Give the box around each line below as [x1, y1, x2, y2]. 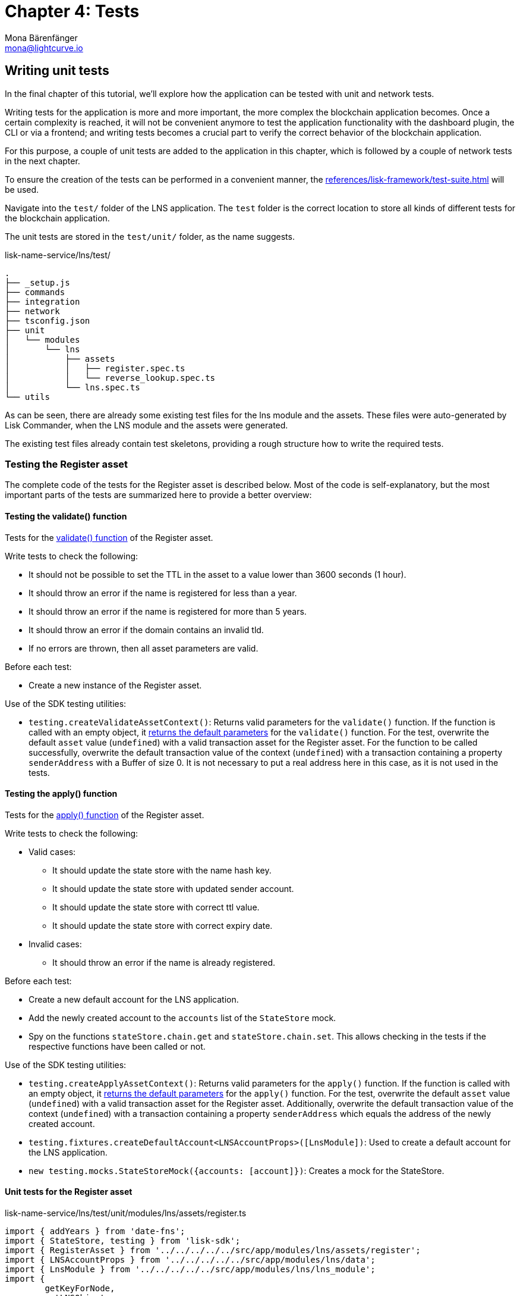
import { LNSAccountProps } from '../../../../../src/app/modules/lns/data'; [5, 1255, 376, 1264]
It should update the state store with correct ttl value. [52, 901, 260, 912]
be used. [5, 184, 39, 195]
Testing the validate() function [5, 511, 127, 521]
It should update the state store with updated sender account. [52, 883, 294, 894]
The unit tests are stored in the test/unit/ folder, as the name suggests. [5, 231, 295, 242]
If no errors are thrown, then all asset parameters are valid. [29, 643, 259, 653]
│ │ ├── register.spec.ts [5, 363, 185, 373]
